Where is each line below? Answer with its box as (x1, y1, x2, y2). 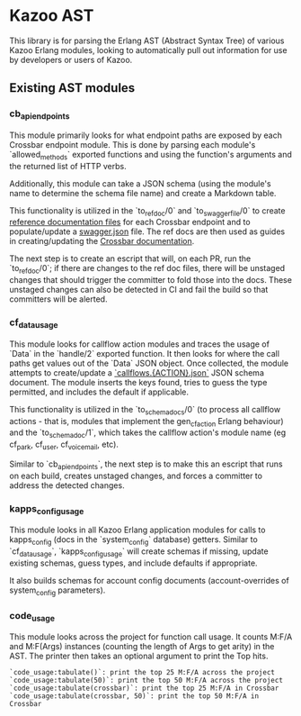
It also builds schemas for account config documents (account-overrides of (9, 575, 289, 585)
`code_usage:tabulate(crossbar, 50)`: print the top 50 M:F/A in (9, 692, 259, 701)
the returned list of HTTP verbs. (9, 160, 128, 171)
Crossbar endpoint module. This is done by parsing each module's (9, 139, 256, 150)
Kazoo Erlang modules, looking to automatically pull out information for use (9, 44, 288, 55)
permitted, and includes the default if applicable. (9, 386, 189, 397)
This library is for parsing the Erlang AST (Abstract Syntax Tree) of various (9, 35, 285, 46)
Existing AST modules (9, 80, 136, 95)
